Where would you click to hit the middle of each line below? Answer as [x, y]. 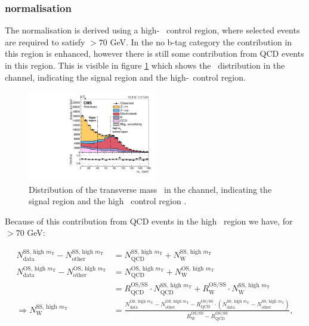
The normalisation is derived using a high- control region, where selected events [152, 30]
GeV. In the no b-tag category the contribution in [201, 41]
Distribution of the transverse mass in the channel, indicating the [150, 189]
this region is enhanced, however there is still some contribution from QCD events [154, 53]
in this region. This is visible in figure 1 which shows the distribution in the [145, 65]
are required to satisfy [45, 41]
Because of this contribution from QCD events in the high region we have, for [149, 221]
